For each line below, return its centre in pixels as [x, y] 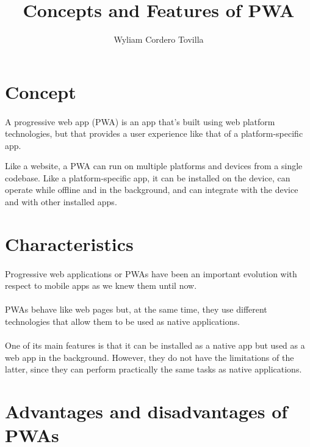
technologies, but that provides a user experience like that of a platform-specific [154, 133]
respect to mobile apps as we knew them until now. [101, 285]
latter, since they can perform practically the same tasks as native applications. [153, 369]
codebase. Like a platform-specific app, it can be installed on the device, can [148, 177]
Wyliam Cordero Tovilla [159, 39]
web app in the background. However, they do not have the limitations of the [150, 357]
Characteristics [69, 243]
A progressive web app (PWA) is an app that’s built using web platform [140, 121]
